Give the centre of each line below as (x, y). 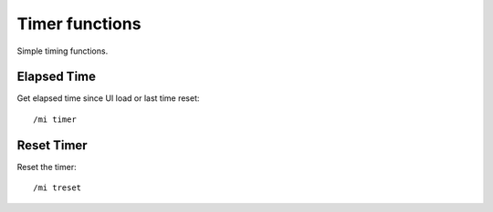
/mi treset (58, 188)
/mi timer (55, 119)
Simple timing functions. (63, 51)
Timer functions (79, 24)
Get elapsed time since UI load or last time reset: (108, 98)
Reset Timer (52, 145)
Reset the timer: (47, 167)
